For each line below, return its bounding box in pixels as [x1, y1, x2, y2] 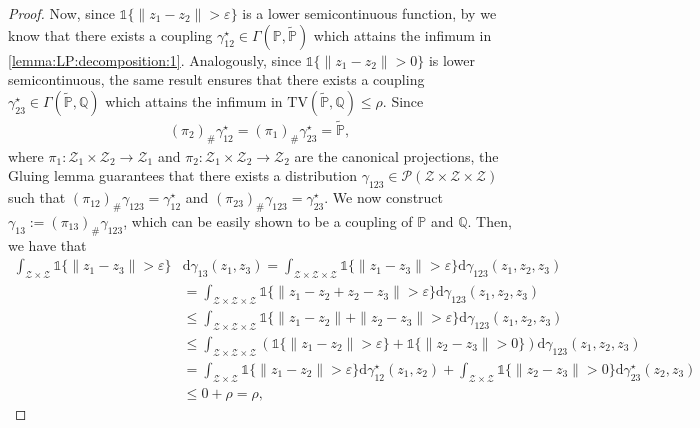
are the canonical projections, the [294, 145, 499, 166]
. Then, [467, 211, 512, 232]
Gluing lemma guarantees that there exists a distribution [8, 165, 357, 186]
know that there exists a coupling [8, 24, 213, 45]
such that [8, 187, 66, 208]
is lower [428, 49, 475, 70]
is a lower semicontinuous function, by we [242, 3, 497, 23]
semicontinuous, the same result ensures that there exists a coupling [8, 69, 425, 90]
